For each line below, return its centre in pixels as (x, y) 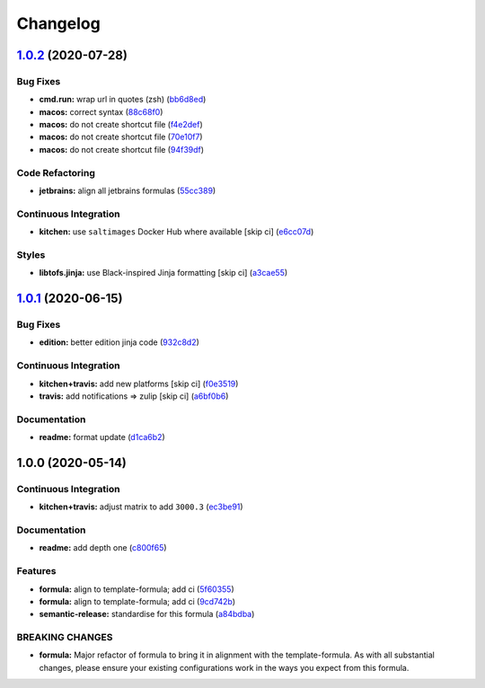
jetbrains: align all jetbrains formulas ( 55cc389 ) (128, 191)
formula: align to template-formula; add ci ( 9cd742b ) (137, 601)
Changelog (58, 23)
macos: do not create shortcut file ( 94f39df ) (122, 149)
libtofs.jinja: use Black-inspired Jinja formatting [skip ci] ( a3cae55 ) (163, 273)
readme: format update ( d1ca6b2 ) (102, 437)
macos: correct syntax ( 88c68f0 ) (101, 111)
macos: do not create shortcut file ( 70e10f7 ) (121, 137)
